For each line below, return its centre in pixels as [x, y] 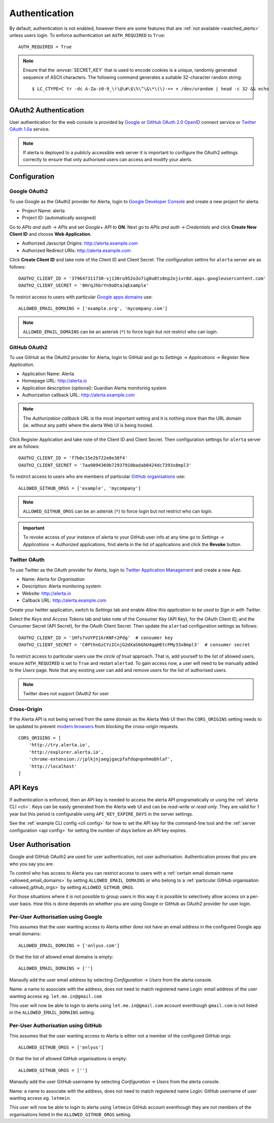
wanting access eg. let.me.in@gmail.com [56, 996]
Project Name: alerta [43, 210]
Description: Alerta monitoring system [61, 586]
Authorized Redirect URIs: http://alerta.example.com [76, 250]
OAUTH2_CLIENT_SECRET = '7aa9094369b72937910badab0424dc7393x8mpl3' [105, 465]
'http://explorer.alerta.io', [66, 752]
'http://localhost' [53, 766]
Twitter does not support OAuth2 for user [66, 694]
